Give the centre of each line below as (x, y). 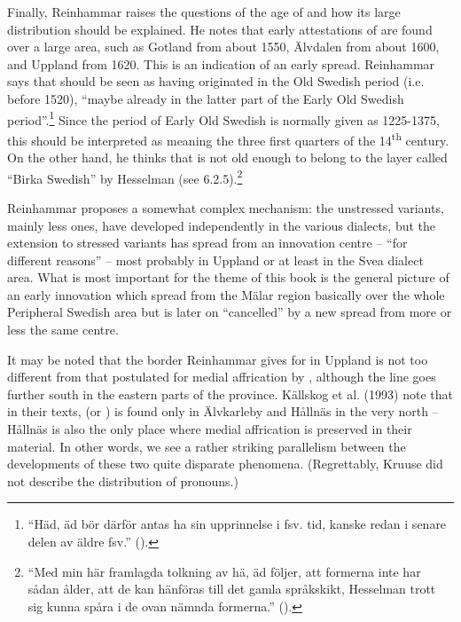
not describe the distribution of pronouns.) (123, 480)
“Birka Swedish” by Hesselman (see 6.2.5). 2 (125, 177)
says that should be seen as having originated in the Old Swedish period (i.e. (216, 81)
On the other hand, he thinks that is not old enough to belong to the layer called (227, 157)
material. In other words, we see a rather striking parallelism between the (207, 446)
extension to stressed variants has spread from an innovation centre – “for (207, 243)
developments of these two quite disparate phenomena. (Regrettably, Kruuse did (225, 464)
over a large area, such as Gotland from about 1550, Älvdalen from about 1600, (223, 47)
